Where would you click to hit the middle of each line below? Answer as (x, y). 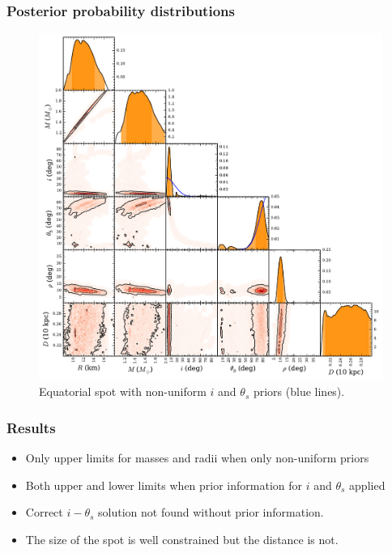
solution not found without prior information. (211, 512)
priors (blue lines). (299, 391)
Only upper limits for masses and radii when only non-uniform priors (197, 458)
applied (367, 485)
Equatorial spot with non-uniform (123, 391)
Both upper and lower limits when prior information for (164, 485)
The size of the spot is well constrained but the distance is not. (182, 539)
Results (31, 427)
